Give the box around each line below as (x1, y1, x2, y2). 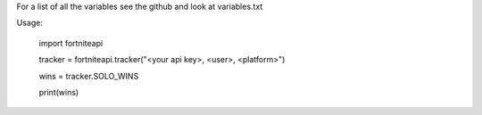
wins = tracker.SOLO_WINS (38, 70, 139, 81)
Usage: (16, 18, 44, 29)
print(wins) (38, 86, 79, 97)
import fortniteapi (38, 37, 104, 48)
